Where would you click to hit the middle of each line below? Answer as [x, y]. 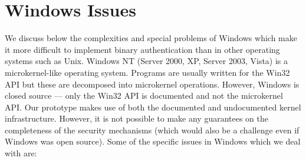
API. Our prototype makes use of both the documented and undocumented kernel [153, 107]
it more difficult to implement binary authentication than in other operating [142, 49]
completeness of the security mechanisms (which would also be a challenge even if [152, 130]
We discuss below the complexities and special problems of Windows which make [151, 38]
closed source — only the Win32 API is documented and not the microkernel [144, 95]
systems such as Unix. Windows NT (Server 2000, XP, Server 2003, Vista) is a [147, 61]
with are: [21, 153]
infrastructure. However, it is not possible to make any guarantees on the [137, 118]
